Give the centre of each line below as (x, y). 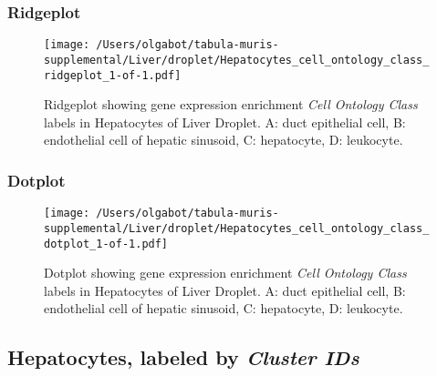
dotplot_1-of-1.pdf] (106, 244)
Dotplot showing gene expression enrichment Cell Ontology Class (225, 273)
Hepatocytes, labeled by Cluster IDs (183, 357)
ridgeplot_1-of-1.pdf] (113, 75)
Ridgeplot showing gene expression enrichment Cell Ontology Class (231, 104)
